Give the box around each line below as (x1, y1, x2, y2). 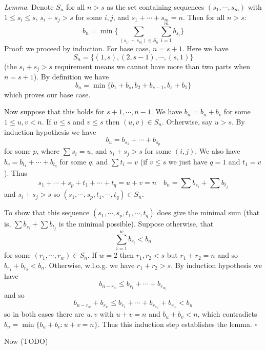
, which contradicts (197, 308, 257, 319)
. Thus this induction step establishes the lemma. (97, 318, 252, 329)
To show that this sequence (4, 207, 90, 218)
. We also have (195, 146, 240, 156)
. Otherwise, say (161, 116, 213, 127)
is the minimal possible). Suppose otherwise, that (58, 218, 214, 229)
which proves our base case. (4, 89, 91, 99)
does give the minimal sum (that (157, 207, 260, 218)
